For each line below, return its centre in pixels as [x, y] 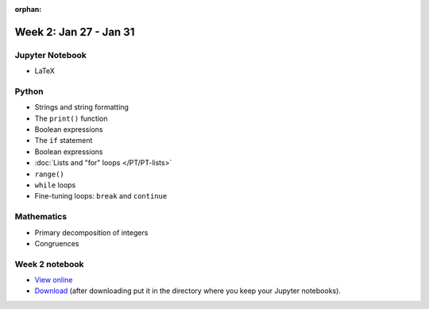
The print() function [71, 118]
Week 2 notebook [49, 264]
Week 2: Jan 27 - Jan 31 [75, 32]
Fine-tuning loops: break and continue [101, 196]
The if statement [64, 141]
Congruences [57, 243]
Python [29, 91]
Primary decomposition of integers [91, 232]
